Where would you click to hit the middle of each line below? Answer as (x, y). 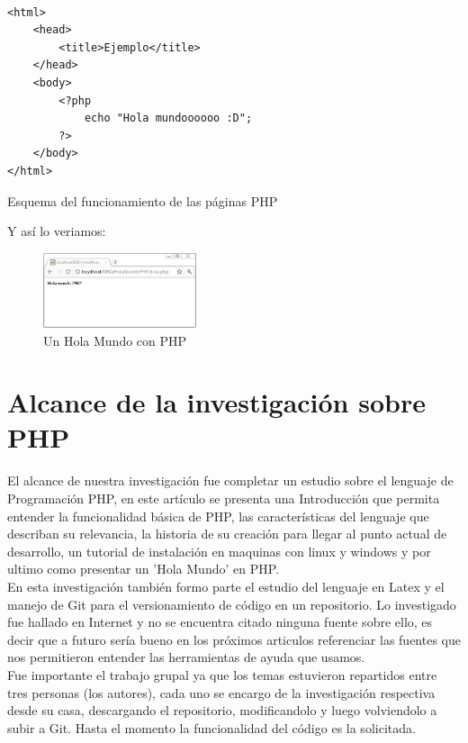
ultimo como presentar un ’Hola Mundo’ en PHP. (143, 569)
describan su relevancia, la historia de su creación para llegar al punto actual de (227, 534)
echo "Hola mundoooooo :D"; (168, 118)
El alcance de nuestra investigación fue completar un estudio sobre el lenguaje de (230, 480)
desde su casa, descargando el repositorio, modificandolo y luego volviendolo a (222, 710)
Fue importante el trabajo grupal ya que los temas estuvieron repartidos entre (222, 674)
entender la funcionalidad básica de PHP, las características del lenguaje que (218, 516)
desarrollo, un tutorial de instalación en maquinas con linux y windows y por (219, 551)
